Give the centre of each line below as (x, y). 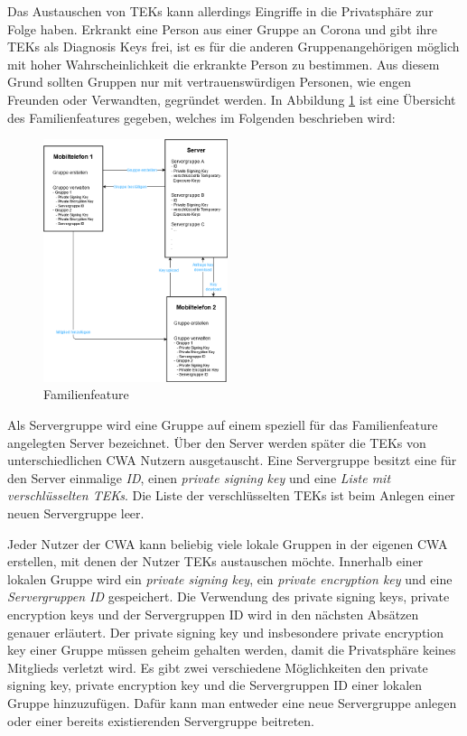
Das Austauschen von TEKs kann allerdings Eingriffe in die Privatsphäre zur (220, 11)
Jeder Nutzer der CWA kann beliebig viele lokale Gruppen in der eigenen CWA (228, 543)
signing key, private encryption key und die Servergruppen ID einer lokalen (215, 685)
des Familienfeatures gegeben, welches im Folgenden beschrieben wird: (201, 117)
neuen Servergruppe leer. (76, 513)
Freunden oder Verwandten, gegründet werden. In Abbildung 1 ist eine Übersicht (232, 99)
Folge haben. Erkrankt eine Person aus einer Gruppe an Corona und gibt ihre (223, 28)
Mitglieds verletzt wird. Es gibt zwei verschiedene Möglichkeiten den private (218, 667)
